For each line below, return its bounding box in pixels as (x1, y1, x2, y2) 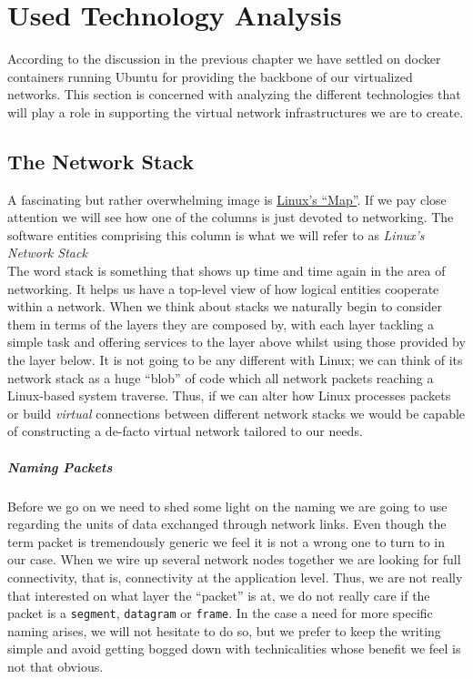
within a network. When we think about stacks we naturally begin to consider (7, 297, 442, 316)
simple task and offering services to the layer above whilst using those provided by (7, 332, 466, 351)
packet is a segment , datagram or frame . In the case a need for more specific (7, 603, 433, 623)
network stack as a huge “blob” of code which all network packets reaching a (7, 368, 434, 387)
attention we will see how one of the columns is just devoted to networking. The (7, 208, 454, 227)
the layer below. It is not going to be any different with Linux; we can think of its (7, 350, 463, 370)
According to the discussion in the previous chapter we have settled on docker (7, 49, 441, 68)
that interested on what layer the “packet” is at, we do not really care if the (7, 585, 430, 604)
